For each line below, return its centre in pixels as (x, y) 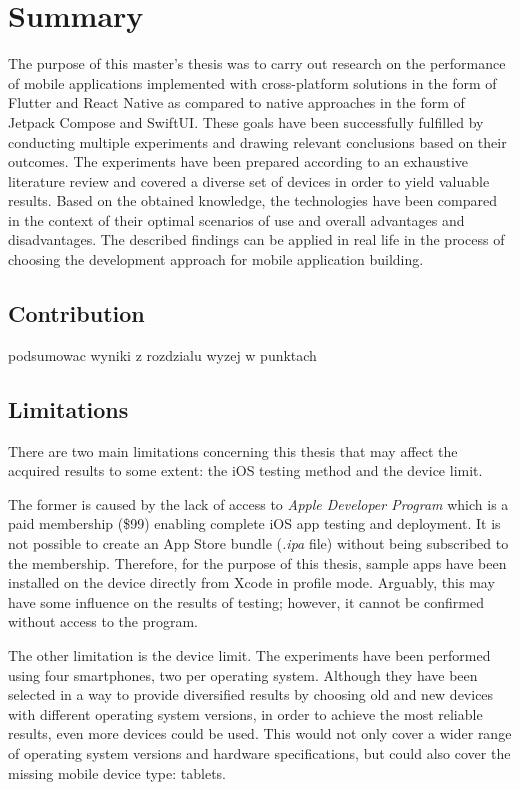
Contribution (76, 313)
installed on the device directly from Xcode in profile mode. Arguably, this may (251, 582)
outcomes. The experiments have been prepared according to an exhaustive (238, 161)
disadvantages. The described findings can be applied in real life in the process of (256, 239)
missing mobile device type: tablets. (117, 772)
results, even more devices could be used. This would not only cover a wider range (260, 733)
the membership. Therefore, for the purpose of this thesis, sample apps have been (257, 562)
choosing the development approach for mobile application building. (216, 259)
